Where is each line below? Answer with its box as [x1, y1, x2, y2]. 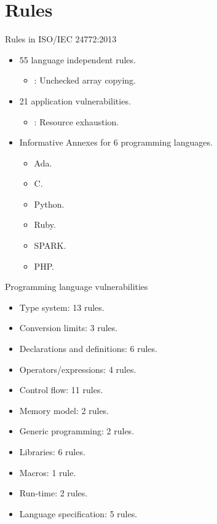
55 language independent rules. [19, 53, 136, 66]
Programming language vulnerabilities [5, 280, 148, 293]
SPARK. [34, 239, 66, 252]
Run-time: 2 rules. [19, 487, 88, 499]
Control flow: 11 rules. [19, 383, 103, 396]
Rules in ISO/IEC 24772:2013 [5, 33, 117, 45]
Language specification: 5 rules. [19, 507, 138, 520]
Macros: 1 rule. [19, 466, 76, 479]
